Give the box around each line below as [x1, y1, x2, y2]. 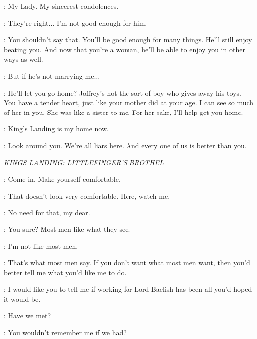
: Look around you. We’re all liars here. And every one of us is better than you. [4, 140, 247, 150]
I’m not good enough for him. [56, 17, 147, 28]
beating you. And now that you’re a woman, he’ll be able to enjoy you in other [4, 44, 245, 54]
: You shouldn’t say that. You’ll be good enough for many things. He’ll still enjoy [4, 34, 252, 45]
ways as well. [4, 54, 43, 64]
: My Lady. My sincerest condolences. [4, 1, 119, 11]
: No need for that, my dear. [4, 207, 90, 218]
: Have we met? [4, 310, 51, 321]
